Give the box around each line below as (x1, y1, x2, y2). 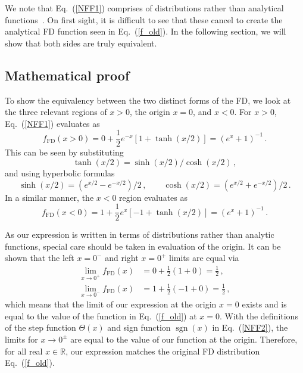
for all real (5, 344, 43, 357)
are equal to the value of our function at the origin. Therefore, (70, 332, 298, 345)
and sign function (107, 321, 171, 334)
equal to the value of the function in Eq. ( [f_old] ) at (5, 309, 197, 322)
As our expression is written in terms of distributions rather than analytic (5, 228, 274, 241)
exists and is (242, 298, 287, 310)
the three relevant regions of (5, 105, 107, 118)
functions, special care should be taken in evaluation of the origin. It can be (5, 240, 281, 252)
